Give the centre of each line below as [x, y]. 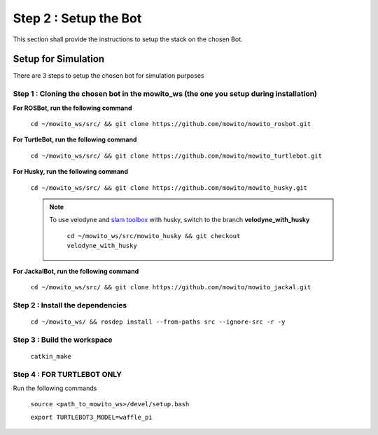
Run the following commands [55, 388]
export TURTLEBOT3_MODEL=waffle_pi [92, 417]
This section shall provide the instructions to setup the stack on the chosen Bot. [128, 39]
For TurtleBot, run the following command [75, 139]
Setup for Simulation [59, 59]
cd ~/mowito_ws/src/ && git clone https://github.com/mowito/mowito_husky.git [169, 188]
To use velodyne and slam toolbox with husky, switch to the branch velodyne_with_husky [180, 220]
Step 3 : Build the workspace [63, 340]
